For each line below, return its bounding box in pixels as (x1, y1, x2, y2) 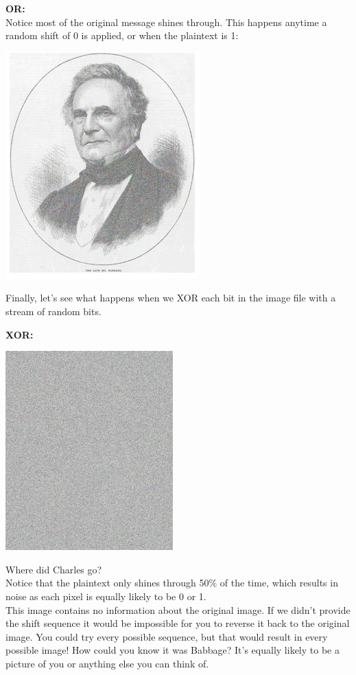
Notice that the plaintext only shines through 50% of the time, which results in (5, 575, 338, 590)
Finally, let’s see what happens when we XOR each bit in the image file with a (5, 290, 336, 305)
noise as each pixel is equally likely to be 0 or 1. (5, 588, 206, 603)
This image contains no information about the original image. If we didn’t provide (5, 602, 351, 617)
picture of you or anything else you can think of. (5, 656, 209, 670)
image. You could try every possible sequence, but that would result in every (5, 629, 328, 643)
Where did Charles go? (5, 562, 102, 576)
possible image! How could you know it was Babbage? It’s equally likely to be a (5, 643, 340, 657)
